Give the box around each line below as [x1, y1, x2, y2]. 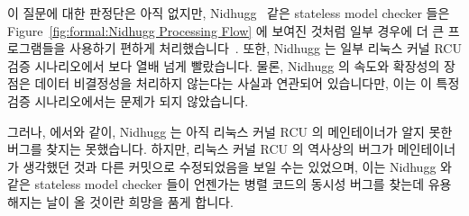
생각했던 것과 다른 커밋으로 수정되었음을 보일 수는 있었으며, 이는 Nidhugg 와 [23, 157, 452, 175]
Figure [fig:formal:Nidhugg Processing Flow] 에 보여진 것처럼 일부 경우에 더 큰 [7, 21, 445, 40]
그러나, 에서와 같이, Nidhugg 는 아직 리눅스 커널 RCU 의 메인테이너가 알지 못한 [7, 121, 453, 140]
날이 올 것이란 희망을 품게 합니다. [46, 192, 234, 211]
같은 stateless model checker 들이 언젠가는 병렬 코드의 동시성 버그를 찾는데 [7, 175, 425, 193]
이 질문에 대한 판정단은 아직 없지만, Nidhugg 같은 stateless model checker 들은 [7, 4, 450, 22]
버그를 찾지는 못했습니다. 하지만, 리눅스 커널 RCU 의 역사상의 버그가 [7, 139, 394, 158]
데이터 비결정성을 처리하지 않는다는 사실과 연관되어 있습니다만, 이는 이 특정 [34, 74, 460, 93]
